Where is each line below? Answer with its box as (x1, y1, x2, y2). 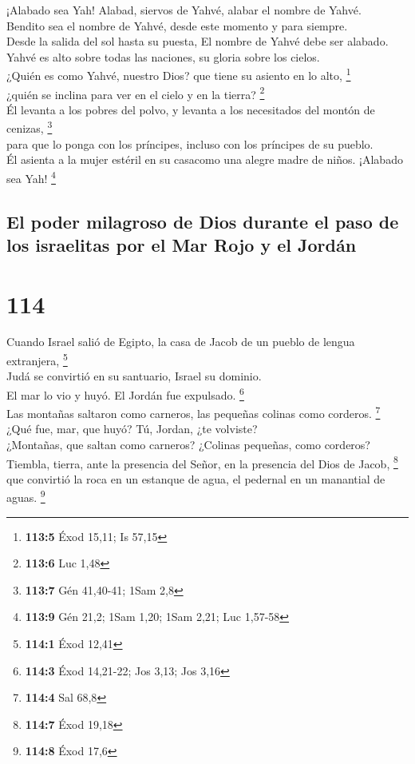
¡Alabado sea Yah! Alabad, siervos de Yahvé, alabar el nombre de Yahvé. (6, 2, 362, 18)
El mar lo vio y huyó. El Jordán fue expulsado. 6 (6, 384, 244, 403)
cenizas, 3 (6, 117, 53, 137)
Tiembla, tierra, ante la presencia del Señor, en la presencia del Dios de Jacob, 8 (6, 452, 398, 472)
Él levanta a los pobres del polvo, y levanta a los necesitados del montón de (6, 101, 375, 117)
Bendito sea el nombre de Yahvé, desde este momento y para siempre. (6, 17, 348, 34)
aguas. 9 (6, 487, 45, 506)
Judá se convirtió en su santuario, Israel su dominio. (6, 368, 262, 384)
